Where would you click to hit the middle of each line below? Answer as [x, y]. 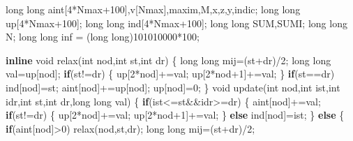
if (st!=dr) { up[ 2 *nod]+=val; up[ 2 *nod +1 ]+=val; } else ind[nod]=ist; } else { [175, 115]
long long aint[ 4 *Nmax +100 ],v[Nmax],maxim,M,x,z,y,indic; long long [153, 9]
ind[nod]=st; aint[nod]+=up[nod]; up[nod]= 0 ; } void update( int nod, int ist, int [173, 87]
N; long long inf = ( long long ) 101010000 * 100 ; [103, 37]
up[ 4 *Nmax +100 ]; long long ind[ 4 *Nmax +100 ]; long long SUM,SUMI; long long [176, 23]
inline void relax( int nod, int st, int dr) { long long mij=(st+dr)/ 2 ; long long [168, 60]
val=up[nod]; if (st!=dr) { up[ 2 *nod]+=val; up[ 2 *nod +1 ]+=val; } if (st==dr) [170, 74]
